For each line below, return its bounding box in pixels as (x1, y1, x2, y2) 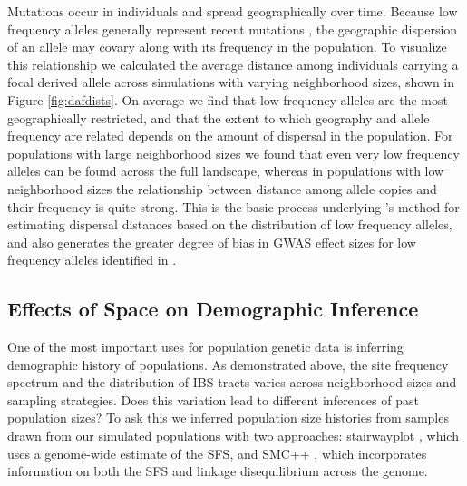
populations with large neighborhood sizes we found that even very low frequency (7, 143, 460, 162)
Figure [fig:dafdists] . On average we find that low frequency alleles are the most (7, 90, 448, 109)
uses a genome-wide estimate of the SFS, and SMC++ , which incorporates (7, 443, 427, 462)
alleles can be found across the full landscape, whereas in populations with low (7, 161, 444, 180)
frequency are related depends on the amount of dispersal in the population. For (7, 126, 453, 145)
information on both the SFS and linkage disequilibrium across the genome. (7, 462, 428, 481)
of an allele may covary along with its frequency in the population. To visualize (7, 37, 447, 56)
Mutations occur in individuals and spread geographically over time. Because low (7, 2, 458, 20)
